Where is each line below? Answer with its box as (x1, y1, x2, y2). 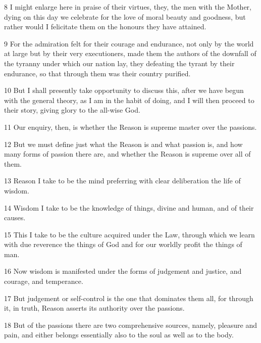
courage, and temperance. (4, 276, 83, 286)
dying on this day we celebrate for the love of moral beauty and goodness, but (4, 11, 246, 22)
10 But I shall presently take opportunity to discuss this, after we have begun (4, 85, 244, 95)
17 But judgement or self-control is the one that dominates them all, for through (4, 292, 253, 303)
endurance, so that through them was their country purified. (4, 68, 191, 78)
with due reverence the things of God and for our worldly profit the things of (4, 239, 242, 250)
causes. (4, 212, 26, 223)
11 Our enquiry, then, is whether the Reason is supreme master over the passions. (4, 121, 257, 132)
